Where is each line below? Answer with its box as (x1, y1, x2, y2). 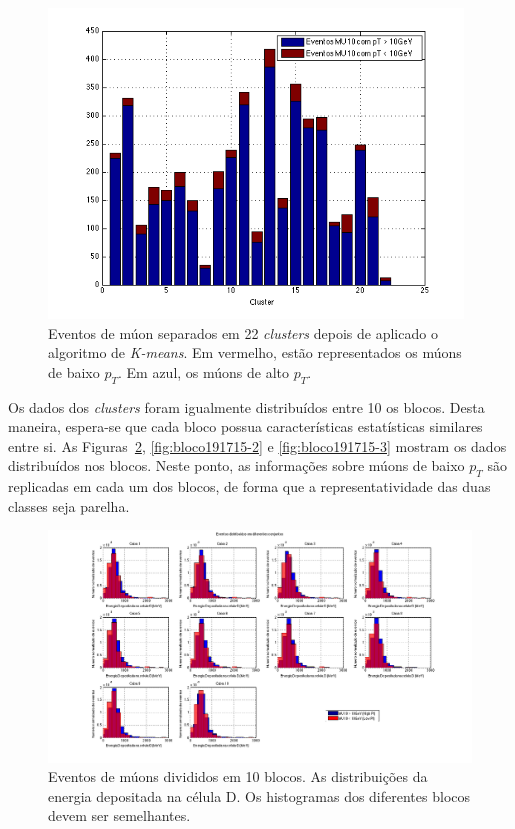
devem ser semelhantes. (48, 805, 191, 826)
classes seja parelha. (8, 495, 130, 516)
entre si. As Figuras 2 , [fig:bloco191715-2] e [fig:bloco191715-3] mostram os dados (8, 435, 507, 456)
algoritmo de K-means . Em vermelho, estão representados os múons (48, 342, 462, 363)
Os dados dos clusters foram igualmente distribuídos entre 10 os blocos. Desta (8, 396, 485, 417)
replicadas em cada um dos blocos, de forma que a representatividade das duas (8, 476, 491, 497)
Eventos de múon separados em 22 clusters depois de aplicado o (48, 322, 438, 343)
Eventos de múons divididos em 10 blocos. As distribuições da (48, 766, 428, 787)
